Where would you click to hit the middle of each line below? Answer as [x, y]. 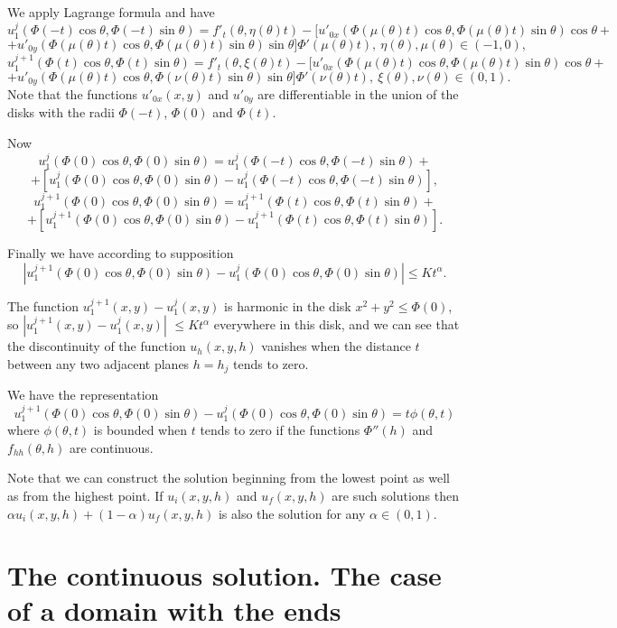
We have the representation [83, 395]
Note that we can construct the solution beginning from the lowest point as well [229, 478]
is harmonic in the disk [288, 305]
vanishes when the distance [336, 346]
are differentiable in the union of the [358, 93]
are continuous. [111, 447]
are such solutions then [395, 495]
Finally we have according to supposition [121, 253]
